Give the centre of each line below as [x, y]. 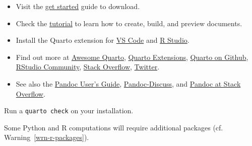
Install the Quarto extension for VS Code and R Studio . [103, 40]
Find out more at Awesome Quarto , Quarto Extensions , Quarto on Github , [132, 57]
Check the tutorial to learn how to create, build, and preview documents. [129, 23]
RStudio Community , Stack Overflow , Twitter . [88, 67]
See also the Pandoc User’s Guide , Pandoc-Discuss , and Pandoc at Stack [128, 83]
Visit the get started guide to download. [78, 6]
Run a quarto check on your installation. [69, 111]
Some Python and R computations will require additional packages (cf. [114, 127]
